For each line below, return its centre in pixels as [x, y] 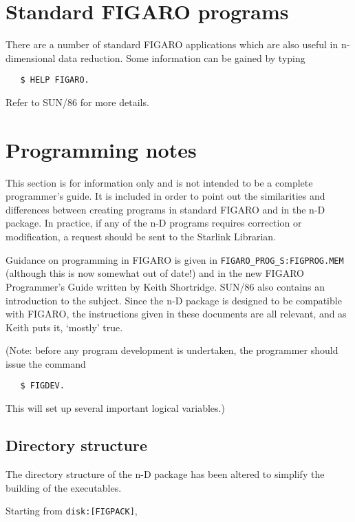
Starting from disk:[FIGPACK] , [72, 511]
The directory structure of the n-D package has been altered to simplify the [165, 473]
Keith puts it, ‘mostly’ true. [64, 327]
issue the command [46, 363]
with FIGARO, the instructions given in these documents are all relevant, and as [176, 314]
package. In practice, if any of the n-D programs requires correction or [154, 223]
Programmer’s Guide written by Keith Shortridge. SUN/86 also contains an [165, 286]
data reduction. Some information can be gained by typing [182, 58]
